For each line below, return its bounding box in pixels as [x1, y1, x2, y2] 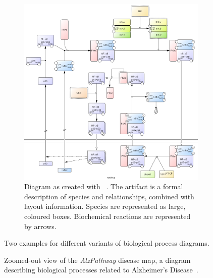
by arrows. [24, 220, 57, 231]
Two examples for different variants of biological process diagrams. [4, 238, 209, 248]
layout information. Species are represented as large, [24, 201, 186, 211]
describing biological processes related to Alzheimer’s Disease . [4, 264, 198, 275]
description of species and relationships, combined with [24, 191, 194, 201]
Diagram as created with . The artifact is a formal [24, 181, 183, 192]
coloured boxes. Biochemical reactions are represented [24, 210, 191, 221]
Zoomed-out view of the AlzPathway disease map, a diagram [4, 254, 191, 265]
